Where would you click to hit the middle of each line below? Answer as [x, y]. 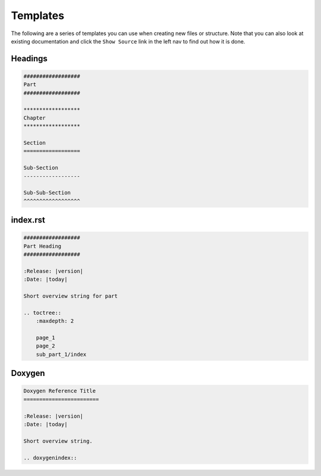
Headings [29, 59]
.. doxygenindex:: [50, 458]
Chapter [34, 118]
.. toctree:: [43, 313]
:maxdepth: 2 [55, 321]
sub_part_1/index [61, 354]
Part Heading [43, 246]
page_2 [45, 346]
